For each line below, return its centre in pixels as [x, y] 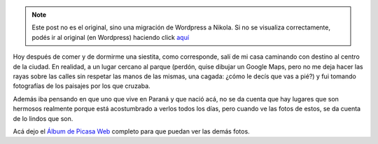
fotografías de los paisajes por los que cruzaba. [82, 86]
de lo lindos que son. [43, 118]
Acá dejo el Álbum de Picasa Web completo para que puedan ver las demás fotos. [131, 131]
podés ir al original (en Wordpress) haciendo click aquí [110, 37]
